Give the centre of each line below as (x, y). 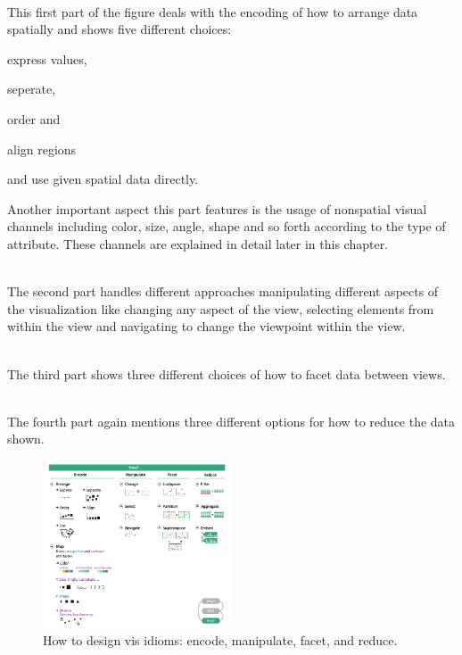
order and (34, 118)
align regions (42, 149)
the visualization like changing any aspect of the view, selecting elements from (221, 308)
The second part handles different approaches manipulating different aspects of (223, 291)
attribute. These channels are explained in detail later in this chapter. (198, 243)
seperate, (32, 89)
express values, (47, 58)
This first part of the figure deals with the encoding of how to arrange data (213, 11)
